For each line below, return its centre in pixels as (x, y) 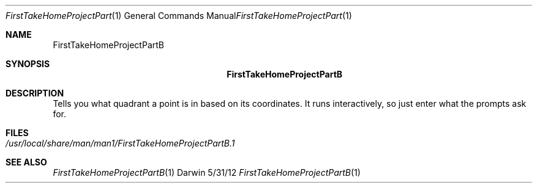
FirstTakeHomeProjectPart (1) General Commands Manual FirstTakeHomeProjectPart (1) (179, 16)
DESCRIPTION (35, 93)
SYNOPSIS (28, 64)
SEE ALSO (26, 162)
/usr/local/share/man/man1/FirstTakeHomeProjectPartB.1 (120, 143)
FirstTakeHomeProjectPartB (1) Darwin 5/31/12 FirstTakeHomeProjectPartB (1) (207, 172)
